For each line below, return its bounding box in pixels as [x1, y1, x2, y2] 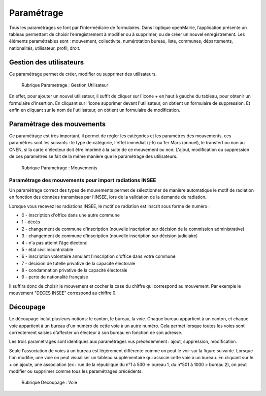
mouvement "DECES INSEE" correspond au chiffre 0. [9, 290, 117, 296]
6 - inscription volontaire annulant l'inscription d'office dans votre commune [21, 253, 176, 259]
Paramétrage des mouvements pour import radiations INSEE [9, 177, 156, 184]
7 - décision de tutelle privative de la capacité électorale [21, 260, 135, 266]
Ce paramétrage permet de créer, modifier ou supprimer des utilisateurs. [9, 71, 157, 77]
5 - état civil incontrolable [21, 246, 73, 252]
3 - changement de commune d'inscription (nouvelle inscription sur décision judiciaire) [21, 233, 198, 239]
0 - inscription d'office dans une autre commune [21, 212, 120, 218]
